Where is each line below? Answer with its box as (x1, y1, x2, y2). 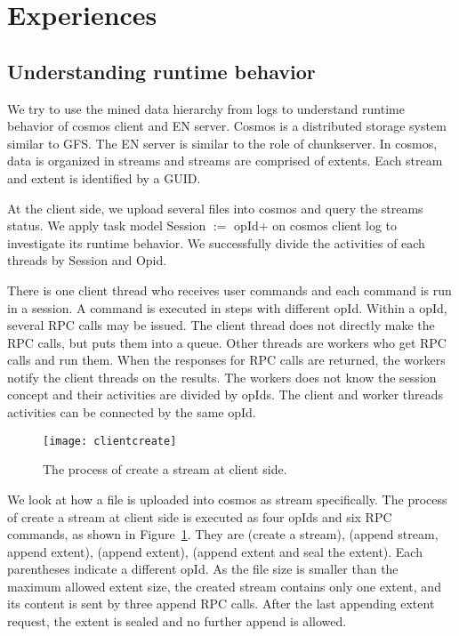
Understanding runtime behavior (7, 57, 316, 85)
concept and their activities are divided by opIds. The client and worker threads (7, 385, 444, 404)
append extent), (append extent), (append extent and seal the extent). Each (7, 542, 423, 560)
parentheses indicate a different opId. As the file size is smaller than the (7, 560, 399, 578)
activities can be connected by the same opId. (7, 403, 256, 422)
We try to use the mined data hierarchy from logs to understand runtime (7, 99, 405, 117)
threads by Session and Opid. (7, 251, 167, 270)
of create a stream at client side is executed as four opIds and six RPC (7, 507, 392, 526)
